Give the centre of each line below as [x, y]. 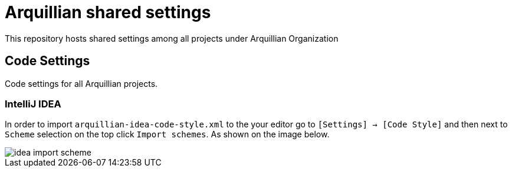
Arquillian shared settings [108, 12]
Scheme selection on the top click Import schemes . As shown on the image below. [167, 134]
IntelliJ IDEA [33, 104]
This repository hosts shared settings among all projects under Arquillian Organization [172, 38]
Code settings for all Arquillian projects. [81, 83]
